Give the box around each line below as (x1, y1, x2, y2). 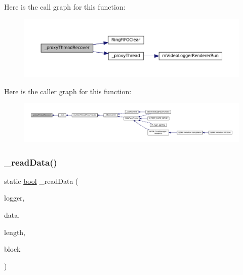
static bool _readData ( (4, 175, 78, 186)
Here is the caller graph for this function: (4, 86, 132, 96)
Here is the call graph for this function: (4, 2, 126, 12)
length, (4, 226, 26, 237)
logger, (4, 192, 25, 203)
